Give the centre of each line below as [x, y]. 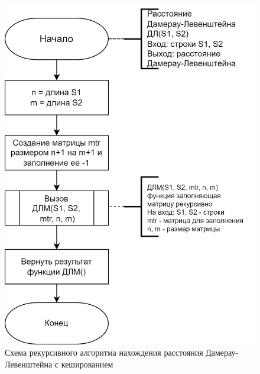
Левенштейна [29, 364]
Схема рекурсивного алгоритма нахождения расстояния [104, 352]
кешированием [87, 364]
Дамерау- [222, 352]
